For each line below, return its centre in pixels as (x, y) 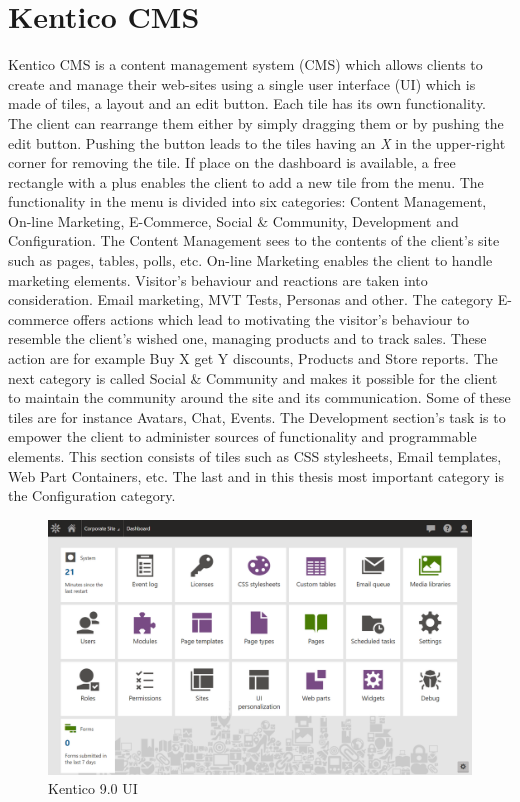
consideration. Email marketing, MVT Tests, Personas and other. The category (251, 299)
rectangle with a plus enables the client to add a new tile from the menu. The (246, 181)
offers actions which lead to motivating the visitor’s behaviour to (271, 318)
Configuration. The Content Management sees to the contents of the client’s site (254, 240)
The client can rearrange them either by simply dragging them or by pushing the (256, 122)
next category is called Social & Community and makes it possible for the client (253, 377)
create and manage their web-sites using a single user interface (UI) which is (242, 83)
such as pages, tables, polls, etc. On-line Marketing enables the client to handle (250, 260)
